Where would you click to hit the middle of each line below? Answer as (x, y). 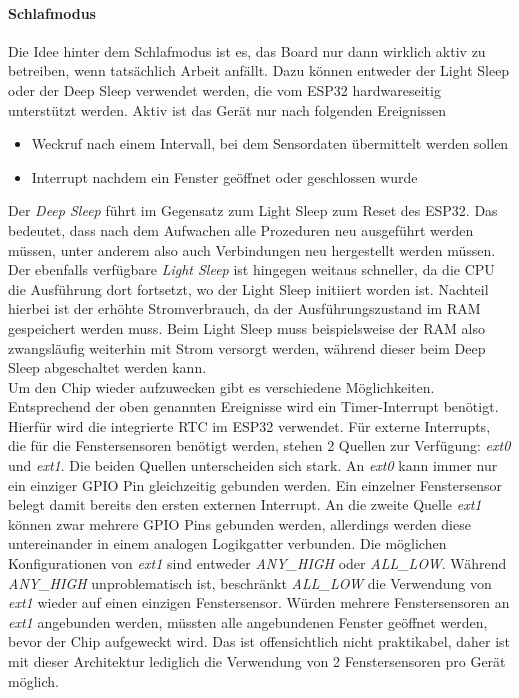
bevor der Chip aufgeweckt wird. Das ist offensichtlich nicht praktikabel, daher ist (259, 641)
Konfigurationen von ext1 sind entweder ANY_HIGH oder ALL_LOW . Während (257, 563)
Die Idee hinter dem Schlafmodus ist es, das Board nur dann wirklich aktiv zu (247, 50)
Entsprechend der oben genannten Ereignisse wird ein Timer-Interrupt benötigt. (253, 406)
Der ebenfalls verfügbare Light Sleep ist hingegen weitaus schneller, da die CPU (251, 269)
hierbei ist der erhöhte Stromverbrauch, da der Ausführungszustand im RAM (244, 308)
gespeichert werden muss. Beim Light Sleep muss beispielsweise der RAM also (246, 327)
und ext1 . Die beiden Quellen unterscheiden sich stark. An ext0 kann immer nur (253, 465)
